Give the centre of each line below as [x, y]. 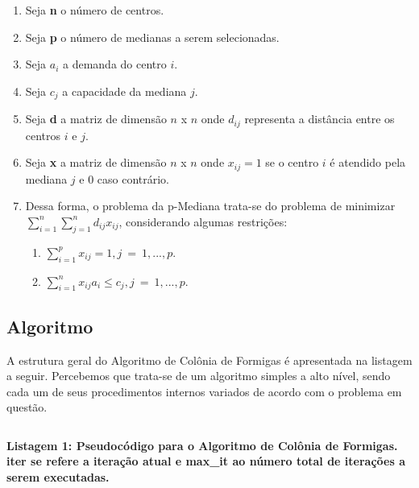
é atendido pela [368, 162]
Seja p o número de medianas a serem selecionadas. [152, 37]
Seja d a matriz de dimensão [96, 119]
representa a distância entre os [319, 119]
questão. [27, 407]
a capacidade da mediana [124, 91]
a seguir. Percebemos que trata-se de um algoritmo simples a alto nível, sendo [199, 376]
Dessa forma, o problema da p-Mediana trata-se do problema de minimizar [210, 206]
